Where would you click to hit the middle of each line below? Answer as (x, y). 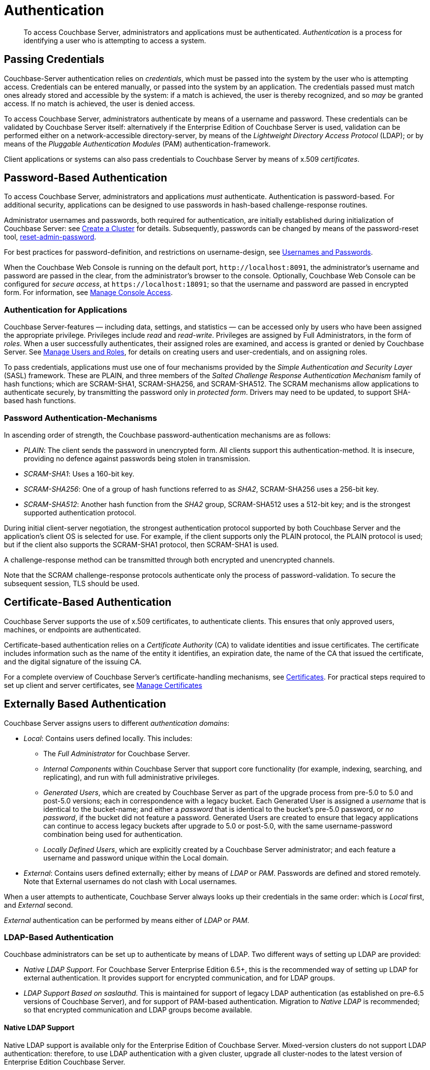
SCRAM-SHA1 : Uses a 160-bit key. (79, 474)
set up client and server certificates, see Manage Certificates (103, 685)
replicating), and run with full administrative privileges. (131, 777)
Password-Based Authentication (86, 178)
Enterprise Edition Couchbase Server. (65, 1062)
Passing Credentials (54, 59)
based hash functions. (40, 401)
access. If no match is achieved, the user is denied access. (100, 103)
